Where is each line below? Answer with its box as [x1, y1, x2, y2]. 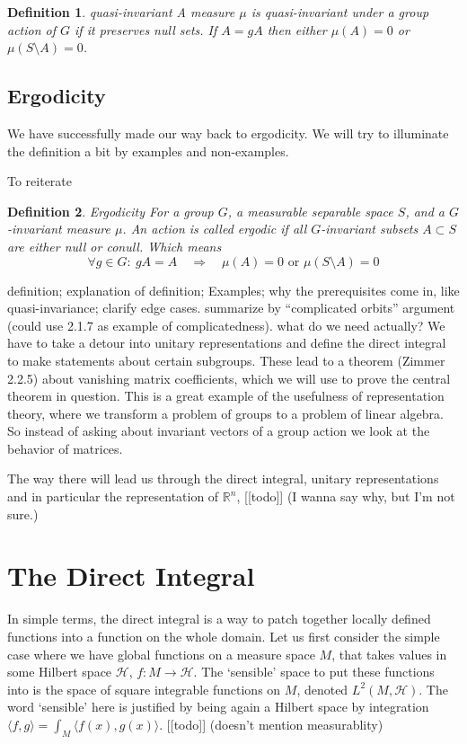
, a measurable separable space [227, 201, 393, 220]
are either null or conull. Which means [7, 236, 222, 255]
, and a [405, 201, 445, 220]
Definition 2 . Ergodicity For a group [7, 201, 214, 220]
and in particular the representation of [7, 487, 219, 506]
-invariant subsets [321, 219, 419, 238]
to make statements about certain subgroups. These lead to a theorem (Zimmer [7, 350, 445, 369]
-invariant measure [7, 219, 110, 238]
